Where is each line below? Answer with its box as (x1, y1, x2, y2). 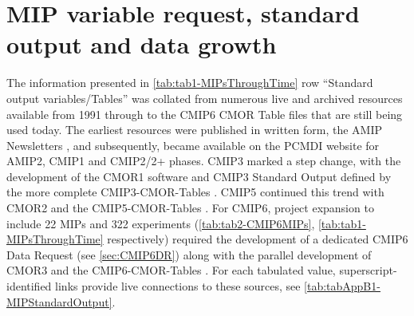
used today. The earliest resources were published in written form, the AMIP (6, 121, 382, 138)
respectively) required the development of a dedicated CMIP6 (107, 231, 408, 247)
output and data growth (6, 28, 277, 61)
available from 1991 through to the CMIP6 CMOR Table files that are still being (6, 105, 403, 122)
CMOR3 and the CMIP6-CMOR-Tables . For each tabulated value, (6, 262, 336, 278)
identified (6, 278, 52, 294)
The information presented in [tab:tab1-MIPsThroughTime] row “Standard (6, 74, 373, 91)
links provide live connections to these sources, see (55, 278, 301, 294)
